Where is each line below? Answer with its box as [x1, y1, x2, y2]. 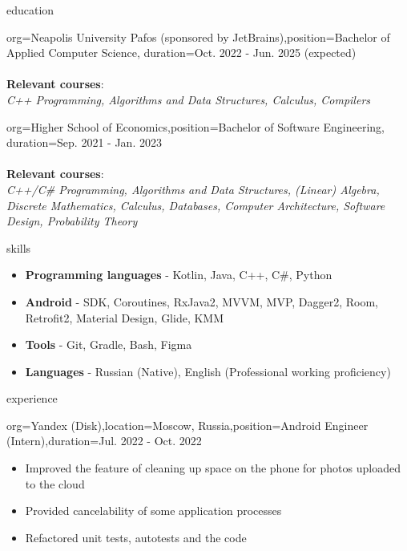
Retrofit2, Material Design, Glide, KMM [25, 309, 224, 326]
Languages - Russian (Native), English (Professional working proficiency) [25, 363, 391, 379]
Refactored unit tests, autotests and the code [25, 529, 247, 545]
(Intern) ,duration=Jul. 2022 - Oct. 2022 [6, 432, 202, 449]
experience [6, 390, 58, 407]
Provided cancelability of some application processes [25, 502, 282, 519]
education [6, 2, 54, 18]
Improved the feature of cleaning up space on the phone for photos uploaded [25, 460, 401, 476]
